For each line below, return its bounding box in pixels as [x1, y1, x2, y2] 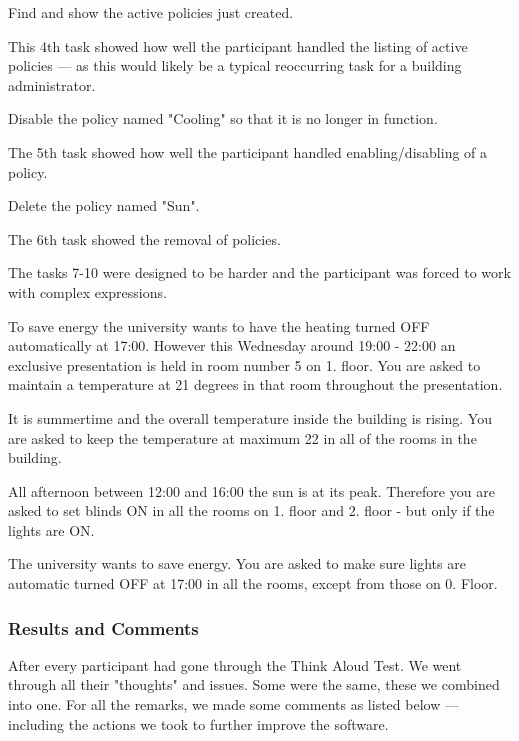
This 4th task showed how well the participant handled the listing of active [8, 35, 468, 56]
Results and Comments [8, 615, 199, 640]
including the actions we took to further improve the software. [8, 713, 389, 734]
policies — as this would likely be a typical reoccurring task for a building [8, 55, 462, 76]
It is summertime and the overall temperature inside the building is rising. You [8, 407, 492, 428]
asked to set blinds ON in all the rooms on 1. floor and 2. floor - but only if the [8, 500, 495, 521]
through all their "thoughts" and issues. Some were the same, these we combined [8, 674, 500, 695]
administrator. [8, 74, 96, 95]
